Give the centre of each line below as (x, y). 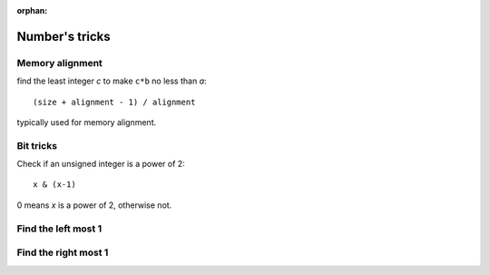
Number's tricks (64, 36)
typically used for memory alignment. (87, 122)
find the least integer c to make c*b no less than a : (112, 81)
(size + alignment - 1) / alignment (114, 102)
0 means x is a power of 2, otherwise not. (94, 205)
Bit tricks (37, 145)
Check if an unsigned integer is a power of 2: (101, 164)
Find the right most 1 (63, 252)
